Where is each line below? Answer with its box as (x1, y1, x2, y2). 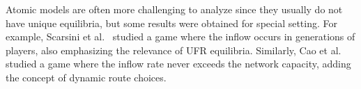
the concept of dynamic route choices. (6, 70, 167, 84)
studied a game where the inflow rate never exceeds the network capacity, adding (6, 56, 351, 71)
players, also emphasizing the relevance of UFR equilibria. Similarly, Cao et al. (6, 42, 341, 57)
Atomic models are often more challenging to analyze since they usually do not (6, 2, 343, 16)
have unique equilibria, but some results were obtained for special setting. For (6, 15, 338, 30)
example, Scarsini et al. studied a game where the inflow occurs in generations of (6, 29, 355, 44)
